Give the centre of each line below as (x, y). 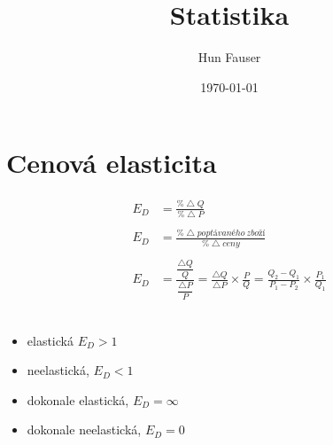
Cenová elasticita (112, 163)
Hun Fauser (229, 57)
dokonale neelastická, (84, 429)
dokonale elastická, (78, 399)
